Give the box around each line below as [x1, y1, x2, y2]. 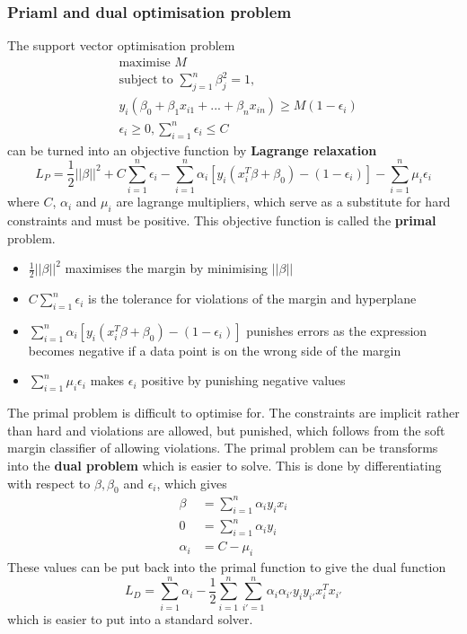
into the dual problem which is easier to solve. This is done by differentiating [7, 456, 442, 475]
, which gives [156, 473, 227, 492]
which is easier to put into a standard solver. [7, 609, 253, 628]
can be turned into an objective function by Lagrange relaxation [7, 140, 377, 159]
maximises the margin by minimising [65, 259, 268, 277]
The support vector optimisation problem [7, 36, 235, 55]
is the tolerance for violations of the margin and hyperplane [88, 289, 417, 308]
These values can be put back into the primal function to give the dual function [7, 557, 446, 576]
